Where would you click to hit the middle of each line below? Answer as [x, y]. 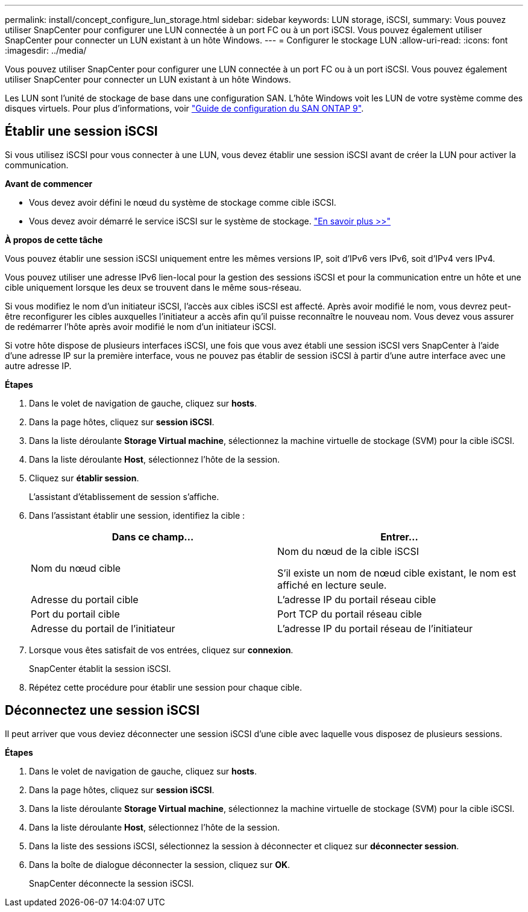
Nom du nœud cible [76, 568]
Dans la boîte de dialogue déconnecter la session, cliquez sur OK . [160, 864]
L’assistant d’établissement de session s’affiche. [124, 496]
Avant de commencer [49, 183]
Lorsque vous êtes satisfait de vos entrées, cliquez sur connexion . [161, 650]
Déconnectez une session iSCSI [102, 711]
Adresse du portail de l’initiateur [103, 628]
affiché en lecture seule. [332, 585]
